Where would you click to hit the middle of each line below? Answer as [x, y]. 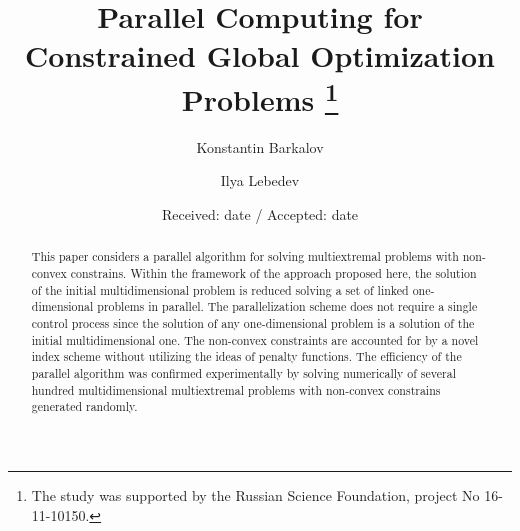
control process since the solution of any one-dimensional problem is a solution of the [253, 323]
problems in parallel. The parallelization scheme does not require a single [287, 306]
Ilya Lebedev [260, 180]
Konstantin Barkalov [260, 146]
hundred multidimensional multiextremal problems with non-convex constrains [236, 389]
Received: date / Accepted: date [260, 214]
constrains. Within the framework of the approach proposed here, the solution [273, 273]
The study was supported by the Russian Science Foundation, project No [255, 494]
